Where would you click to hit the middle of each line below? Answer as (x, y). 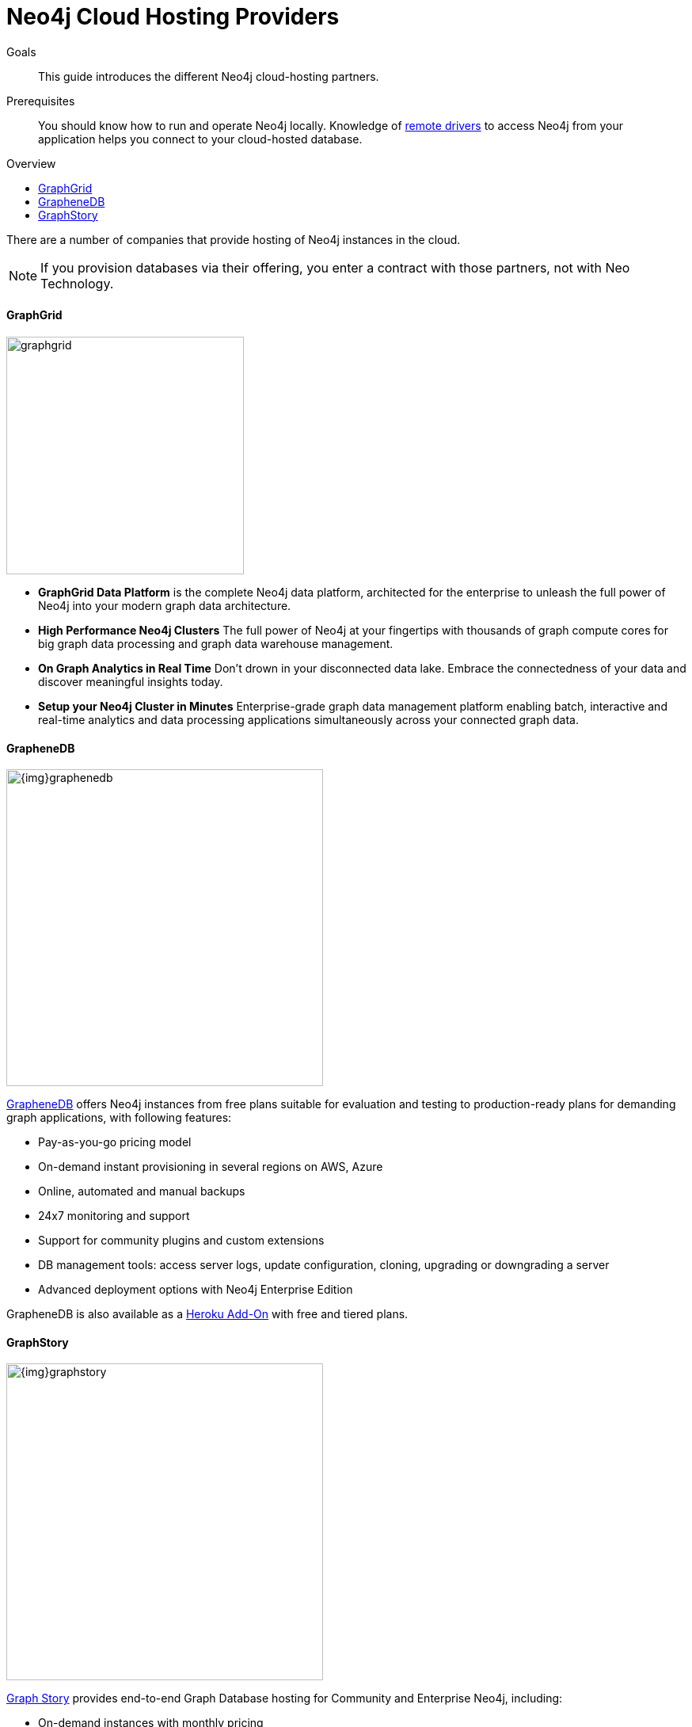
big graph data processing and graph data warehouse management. (216, 643)
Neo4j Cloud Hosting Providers (173, 17)
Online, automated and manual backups (142, 1191)
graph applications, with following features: (119, 1118)
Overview (31, 163)
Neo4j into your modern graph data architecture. (165, 605)
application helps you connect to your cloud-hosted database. (200, 139)
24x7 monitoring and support (114, 1216)
